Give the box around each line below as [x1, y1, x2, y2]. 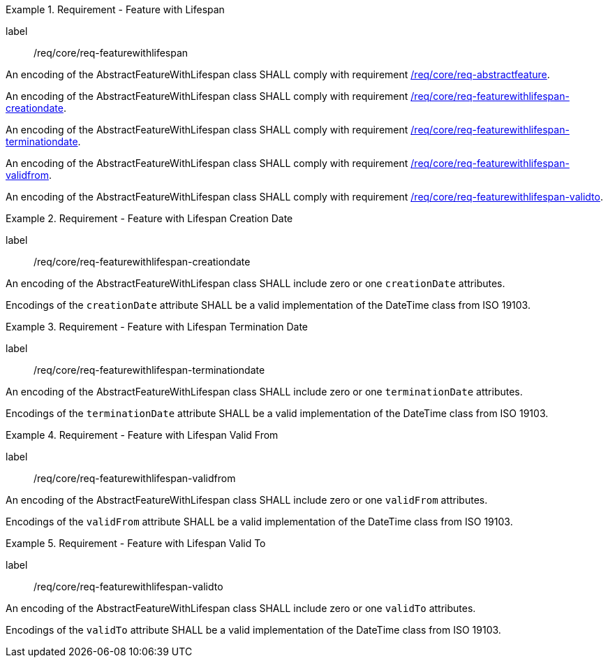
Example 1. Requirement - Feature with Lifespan [6, 3, 225, 15]
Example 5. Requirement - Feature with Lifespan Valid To [6, 537, 266, 549]
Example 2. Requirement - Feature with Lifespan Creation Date [6, 212, 293, 224]
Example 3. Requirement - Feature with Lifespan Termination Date [6, 321, 308, 333]
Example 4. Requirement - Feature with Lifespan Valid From [6, 429, 279, 441]
